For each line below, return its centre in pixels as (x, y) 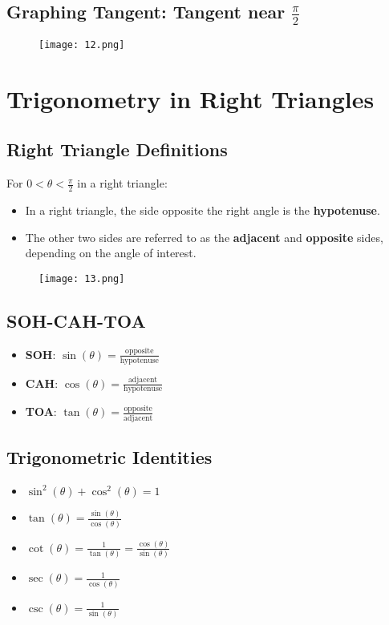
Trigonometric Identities (109, 457)
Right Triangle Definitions (117, 149)
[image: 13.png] (82, 278)
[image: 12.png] (82, 45)
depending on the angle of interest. (111, 253)
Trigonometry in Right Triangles (190, 98)
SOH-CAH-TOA (76, 320)
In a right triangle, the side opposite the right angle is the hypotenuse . (203, 210)
